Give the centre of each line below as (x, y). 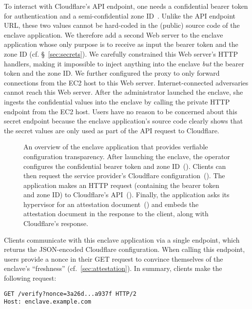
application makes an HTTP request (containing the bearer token (121, 185)
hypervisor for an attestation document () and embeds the (111, 204)
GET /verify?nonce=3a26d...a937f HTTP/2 (70, 294)
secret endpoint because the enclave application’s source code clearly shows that (124, 121)
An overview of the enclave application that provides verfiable (116, 147)
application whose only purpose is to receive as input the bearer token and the (121, 44)
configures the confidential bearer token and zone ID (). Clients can (125, 166)
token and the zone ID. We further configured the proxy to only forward (112, 73)
